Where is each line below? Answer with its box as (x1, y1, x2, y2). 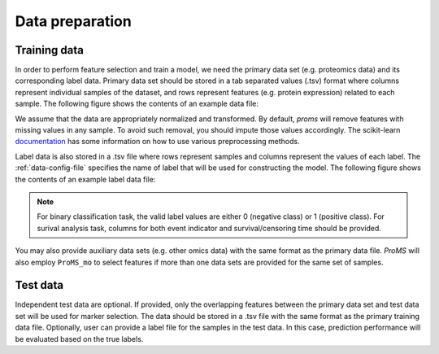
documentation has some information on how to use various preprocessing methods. (15, 137, 300, 146)
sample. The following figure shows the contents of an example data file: (15, 98, 259, 109)
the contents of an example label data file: (15, 174, 156, 184)
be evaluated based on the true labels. (15, 334, 144, 343)
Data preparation (15, 12, 132, 30)
